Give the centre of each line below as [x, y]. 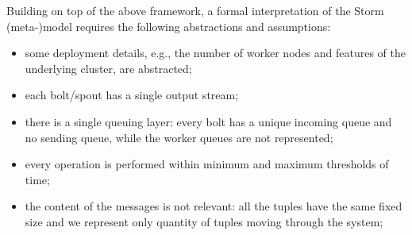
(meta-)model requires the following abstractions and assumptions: [169, 26]
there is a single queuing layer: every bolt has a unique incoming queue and [208, 121]
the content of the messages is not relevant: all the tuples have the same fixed [214, 206]
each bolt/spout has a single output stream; [132, 95]
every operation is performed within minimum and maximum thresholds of [207, 164]
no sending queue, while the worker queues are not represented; [179, 137]
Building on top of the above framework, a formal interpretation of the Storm [195, 10]
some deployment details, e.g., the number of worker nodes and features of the [215, 53]
